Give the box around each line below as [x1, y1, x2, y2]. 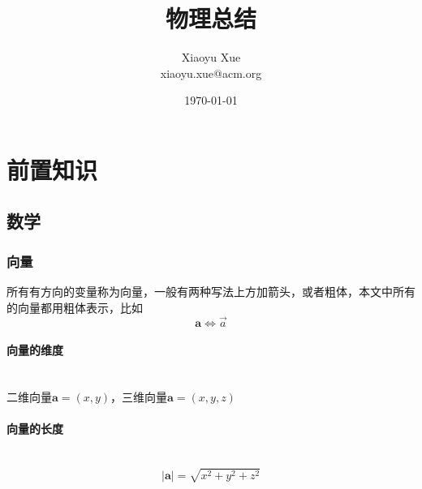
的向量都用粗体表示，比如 [6, 298, 143, 315]
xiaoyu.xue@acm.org [160, 64, 262, 81]
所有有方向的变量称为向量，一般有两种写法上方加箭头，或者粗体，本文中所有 [6, 283, 416, 300]
